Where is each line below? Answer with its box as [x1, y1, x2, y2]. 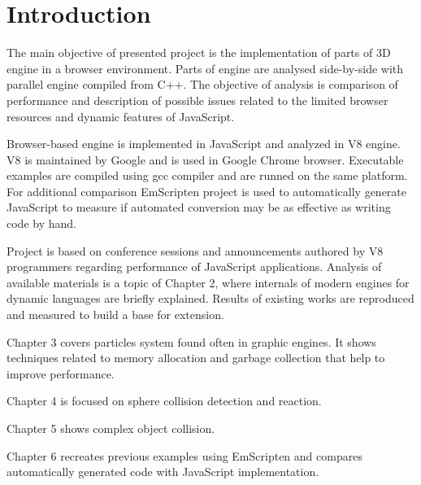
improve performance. [7, 365, 115, 382]
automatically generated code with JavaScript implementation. [7, 463, 319, 480]
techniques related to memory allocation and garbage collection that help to [7, 349, 385, 366]
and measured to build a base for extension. [7, 306, 224, 323]
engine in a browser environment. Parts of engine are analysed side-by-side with [7, 59, 404, 76]
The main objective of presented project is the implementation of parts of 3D [7, 44, 391, 61]
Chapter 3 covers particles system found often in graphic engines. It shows [7, 333, 376, 350]
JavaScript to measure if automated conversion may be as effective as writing [7, 199, 391, 216]
